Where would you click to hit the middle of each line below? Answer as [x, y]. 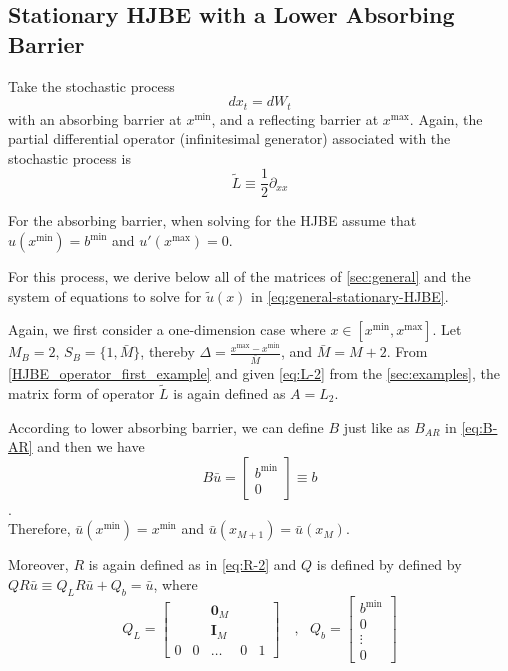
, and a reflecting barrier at [295, 118]
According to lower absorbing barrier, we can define [166, 426]
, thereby [167, 351]
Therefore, [39, 528]
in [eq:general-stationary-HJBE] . [350, 295]
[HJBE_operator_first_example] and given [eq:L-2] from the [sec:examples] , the [254, 373]
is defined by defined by [389, 564]
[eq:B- [479, 426]
